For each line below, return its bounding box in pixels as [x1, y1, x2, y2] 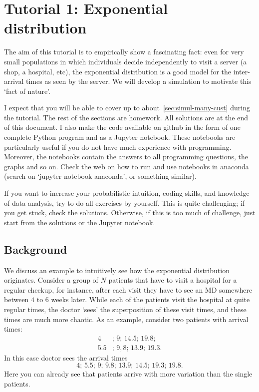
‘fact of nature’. [4, 85, 51, 96]
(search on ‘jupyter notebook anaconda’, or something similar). [4, 171, 197, 181]
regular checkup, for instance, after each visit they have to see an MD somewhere [4, 284, 253, 295]
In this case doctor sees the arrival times [4, 352, 128, 363]
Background [4, 241, 67, 257]
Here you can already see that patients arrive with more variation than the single [4, 369, 253, 379]
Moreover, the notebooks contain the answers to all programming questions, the [4, 151, 249, 162]
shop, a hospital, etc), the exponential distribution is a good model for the [4, 66, 232, 76]
